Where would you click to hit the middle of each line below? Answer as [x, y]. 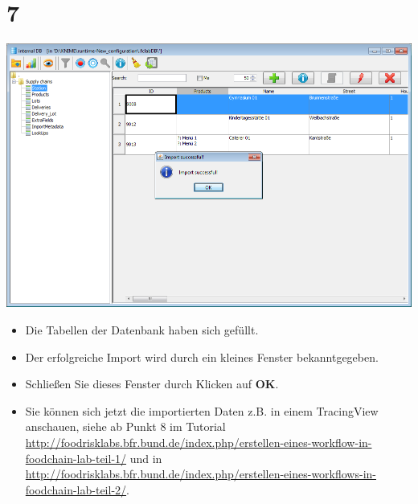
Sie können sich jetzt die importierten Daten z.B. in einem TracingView [202, 410]
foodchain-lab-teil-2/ [76, 489]
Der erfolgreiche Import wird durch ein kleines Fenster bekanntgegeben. [202, 356]
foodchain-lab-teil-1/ [76, 458]
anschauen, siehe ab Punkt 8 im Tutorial [125, 426]
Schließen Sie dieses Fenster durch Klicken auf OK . [152, 384]
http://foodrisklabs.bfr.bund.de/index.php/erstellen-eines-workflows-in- [201, 474]
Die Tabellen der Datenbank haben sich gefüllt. [142, 330]
